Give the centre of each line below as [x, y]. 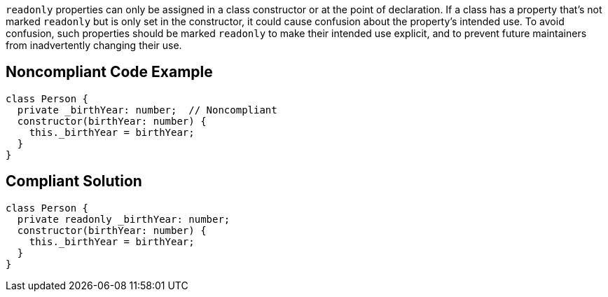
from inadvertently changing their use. [94, 45]
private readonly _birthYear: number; [124, 219]
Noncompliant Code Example [109, 72]
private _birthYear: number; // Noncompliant [147, 110]
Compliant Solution [74, 181]
